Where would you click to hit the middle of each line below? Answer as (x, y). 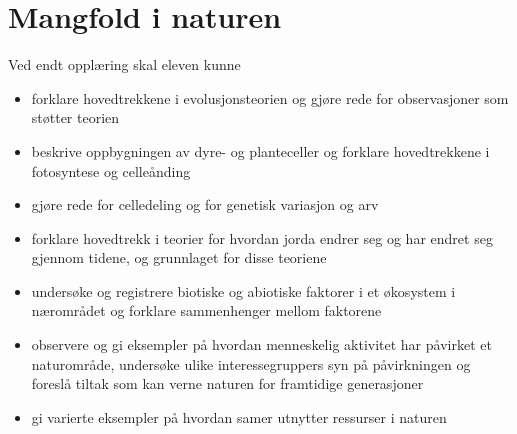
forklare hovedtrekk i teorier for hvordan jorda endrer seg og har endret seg (262, 237)
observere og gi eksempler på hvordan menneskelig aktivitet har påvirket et (261, 344)
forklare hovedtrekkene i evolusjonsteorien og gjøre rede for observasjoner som (270, 97)
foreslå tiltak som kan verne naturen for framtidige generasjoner (227, 383)
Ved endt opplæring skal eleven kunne (124, 64)
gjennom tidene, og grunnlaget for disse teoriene (179, 257)
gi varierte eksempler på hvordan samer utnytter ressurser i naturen (239, 416)
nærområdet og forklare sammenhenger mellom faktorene (206, 310)
